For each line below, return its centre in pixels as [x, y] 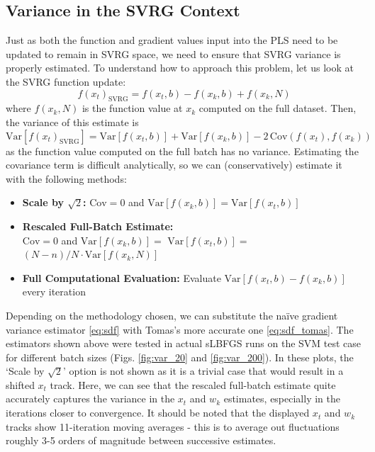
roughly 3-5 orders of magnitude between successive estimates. [141, 440]
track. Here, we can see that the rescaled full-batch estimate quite [193, 384]
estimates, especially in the [282, 399]
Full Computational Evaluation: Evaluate [122, 277]
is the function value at [132, 108]
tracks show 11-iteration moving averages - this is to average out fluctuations [173, 426]
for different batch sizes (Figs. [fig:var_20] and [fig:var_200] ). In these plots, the [180, 357]
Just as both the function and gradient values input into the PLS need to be [172, 40]
